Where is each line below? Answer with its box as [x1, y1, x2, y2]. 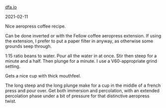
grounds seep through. [5, 43, 52, 49]
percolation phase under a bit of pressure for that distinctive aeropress [5, 93, 150, 99]
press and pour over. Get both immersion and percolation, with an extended [5, 88, 160, 93]
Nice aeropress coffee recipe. [5, 23, 66, 29]
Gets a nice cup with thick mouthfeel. [5, 73, 81, 78]
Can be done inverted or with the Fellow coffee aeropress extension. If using [5, 33, 162, 38]
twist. [5, 98, 16, 104]
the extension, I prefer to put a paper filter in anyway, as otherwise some [5, 38, 154, 44]
